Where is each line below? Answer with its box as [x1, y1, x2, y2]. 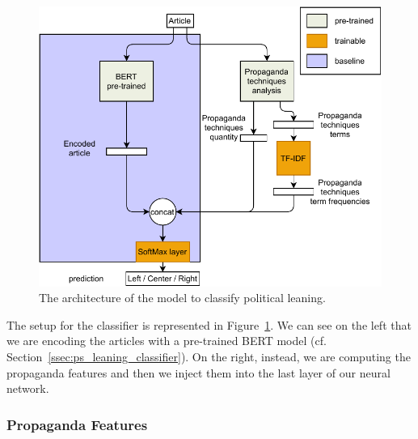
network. [6, 380, 49, 397]
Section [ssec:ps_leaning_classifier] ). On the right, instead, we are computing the [6, 348, 411, 365]
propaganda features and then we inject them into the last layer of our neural [6, 364, 391, 381]
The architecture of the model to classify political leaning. [39, 289, 326, 306]
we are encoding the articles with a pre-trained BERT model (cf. [6, 332, 327, 349]
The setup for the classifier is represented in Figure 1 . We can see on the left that [6, 316, 412, 333]
